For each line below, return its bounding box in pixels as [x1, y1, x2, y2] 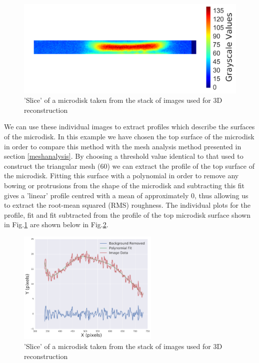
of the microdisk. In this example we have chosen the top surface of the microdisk [4, 131, 254, 141]
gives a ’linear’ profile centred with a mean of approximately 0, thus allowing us [4, 190, 248, 200]
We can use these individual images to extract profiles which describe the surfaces [4, 121, 255, 132]
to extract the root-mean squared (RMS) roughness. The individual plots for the [4, 200, 251, 210]
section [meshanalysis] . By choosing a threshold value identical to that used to [4, 151, 243, 161]
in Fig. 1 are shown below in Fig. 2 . [4, 219, 108, 230]
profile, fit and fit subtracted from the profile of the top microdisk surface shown [4, 209, 250, 220]
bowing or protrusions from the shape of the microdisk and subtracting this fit [4, 180, 245, 190]
